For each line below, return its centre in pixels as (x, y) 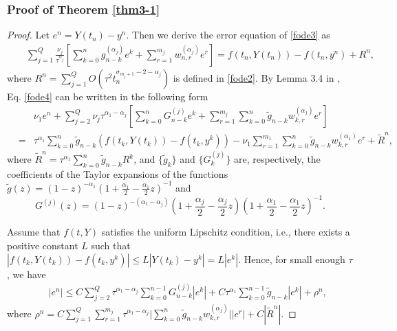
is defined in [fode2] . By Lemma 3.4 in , (257, 77)
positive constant (43, 246)
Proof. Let (28, 35)
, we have (26, 274)
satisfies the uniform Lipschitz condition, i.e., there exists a (226, 232)
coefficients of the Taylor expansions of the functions (118, 173)
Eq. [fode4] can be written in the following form (108, 96)
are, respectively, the (277, 159)
